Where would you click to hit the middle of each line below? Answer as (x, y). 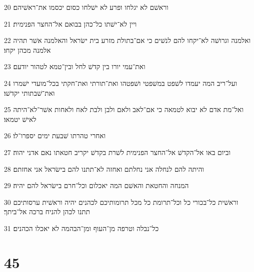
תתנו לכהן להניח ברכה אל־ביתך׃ (47, 212)
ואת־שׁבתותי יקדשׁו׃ (29, 93)
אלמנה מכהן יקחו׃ (27, 50)
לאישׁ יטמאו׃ (20, 119)
